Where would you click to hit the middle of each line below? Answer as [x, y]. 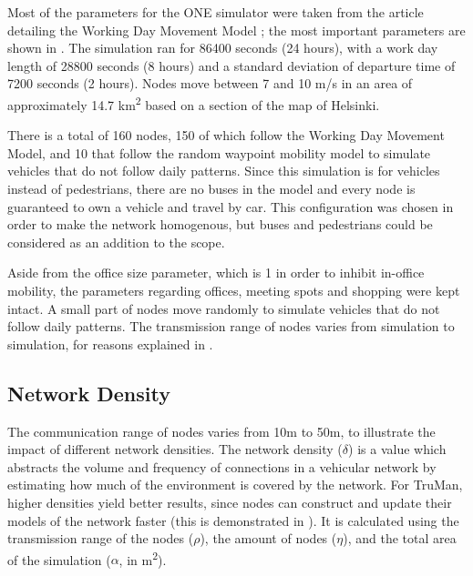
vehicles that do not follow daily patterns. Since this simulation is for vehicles [224, 171]
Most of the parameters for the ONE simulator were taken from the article [216, 12]
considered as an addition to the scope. [116, 242]
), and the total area [400, 538]
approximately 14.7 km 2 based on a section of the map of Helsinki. [194, 103]
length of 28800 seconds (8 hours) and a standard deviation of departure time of [231, 65]
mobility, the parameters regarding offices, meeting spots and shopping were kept [234, 290]
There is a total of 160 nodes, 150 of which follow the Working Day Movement [226, 135]
